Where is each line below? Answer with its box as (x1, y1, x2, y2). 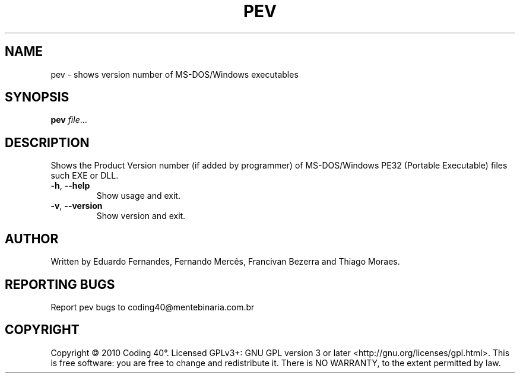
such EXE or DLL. (50, 170, 119, 181)
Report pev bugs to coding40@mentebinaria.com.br (50, 301, 255, 312)
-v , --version (50, 201, 103, 211)
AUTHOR (5, 231, 59, 246)
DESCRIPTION (5, 135, 90, 150)
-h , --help (50, 180, 90, 191)
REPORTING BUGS (5, 277, 115, 292)
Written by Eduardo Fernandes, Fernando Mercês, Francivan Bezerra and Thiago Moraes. (50, 256, 400, 267)
